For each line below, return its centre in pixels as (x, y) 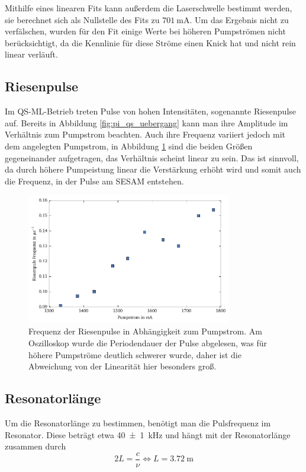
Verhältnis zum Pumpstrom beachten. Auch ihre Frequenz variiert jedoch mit (145, 134)
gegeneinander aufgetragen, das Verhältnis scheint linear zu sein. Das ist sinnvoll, (152, 157)
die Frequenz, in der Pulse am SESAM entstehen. (94, 181)
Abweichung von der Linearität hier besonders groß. (123, 366)
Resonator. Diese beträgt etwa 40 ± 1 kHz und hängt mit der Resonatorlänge (148, 434)
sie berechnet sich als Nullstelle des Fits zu (82, 19)
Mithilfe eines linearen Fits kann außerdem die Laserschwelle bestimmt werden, (149, 8)
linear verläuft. (31, 54)
